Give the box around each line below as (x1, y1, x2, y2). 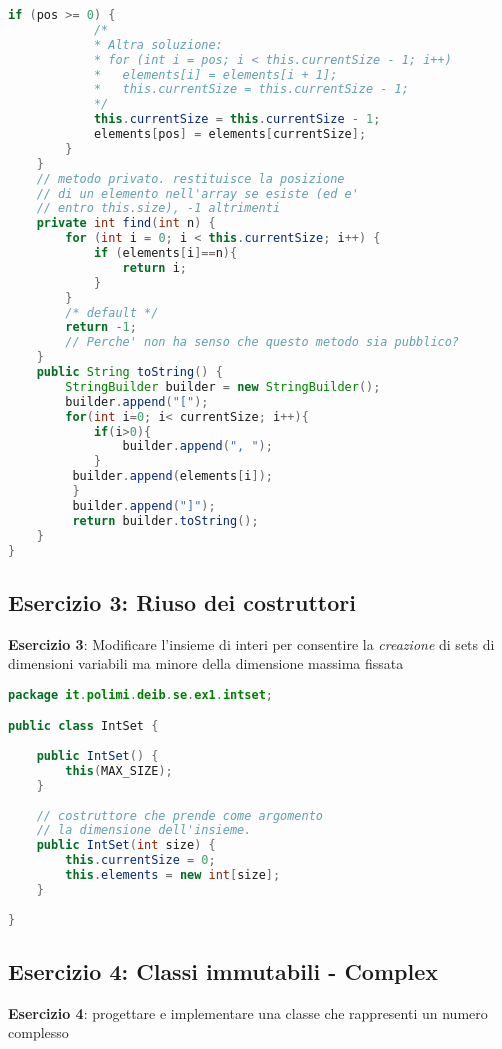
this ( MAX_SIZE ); (65, 763, 173, 778)
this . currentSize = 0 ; (65, 853, 216, 868)
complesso (8, 1022, 69, 1043)
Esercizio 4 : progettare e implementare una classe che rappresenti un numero (8, 1002, 488, 1023)
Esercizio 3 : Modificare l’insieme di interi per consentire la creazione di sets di (8, 633, 495, 654)
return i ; (122, 260, 187, 275)
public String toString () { (36, 365, 223, 379)
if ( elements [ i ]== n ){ (93, 246, 238, 260)
